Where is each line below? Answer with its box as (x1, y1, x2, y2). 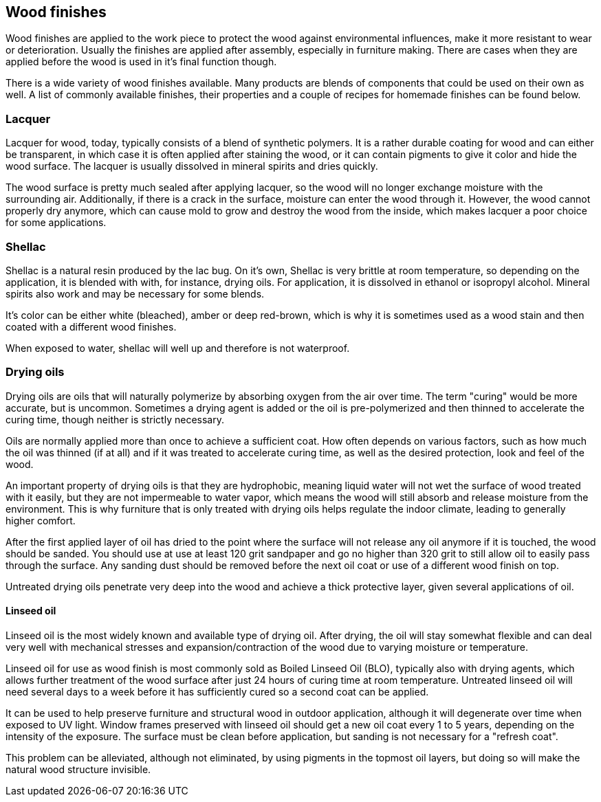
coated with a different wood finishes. (6, 320, 177, 333)
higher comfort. (6, 514, 76, 526)
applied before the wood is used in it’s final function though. (6, 56, 277, 68)
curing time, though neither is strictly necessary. (6, 413, 224, 425)
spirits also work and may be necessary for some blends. (6, 287, 265, 300)
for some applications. (6, 216, 107, 229)
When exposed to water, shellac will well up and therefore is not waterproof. (6, 342, 350, 354)
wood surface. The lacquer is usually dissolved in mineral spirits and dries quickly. (6, 160, 378, 172)
